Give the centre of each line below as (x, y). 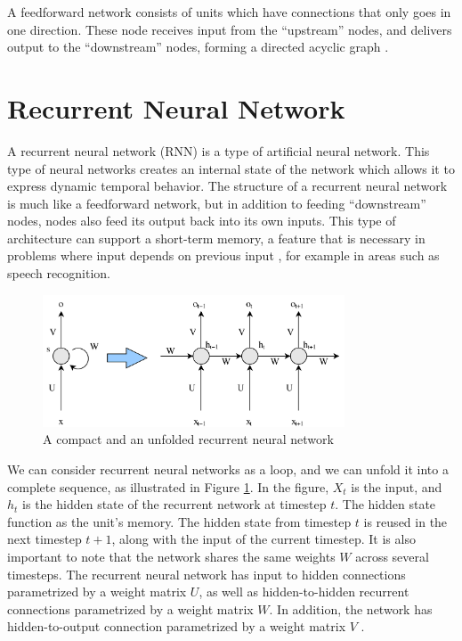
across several (392, 557)
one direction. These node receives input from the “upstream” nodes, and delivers (230, 29)
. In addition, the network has (351, 608)
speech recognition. (59, 273)
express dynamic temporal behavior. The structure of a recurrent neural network (227, 186)
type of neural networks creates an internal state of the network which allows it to (231, 168)
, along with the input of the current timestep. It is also (263, 539)
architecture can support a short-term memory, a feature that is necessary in (216, 238)
